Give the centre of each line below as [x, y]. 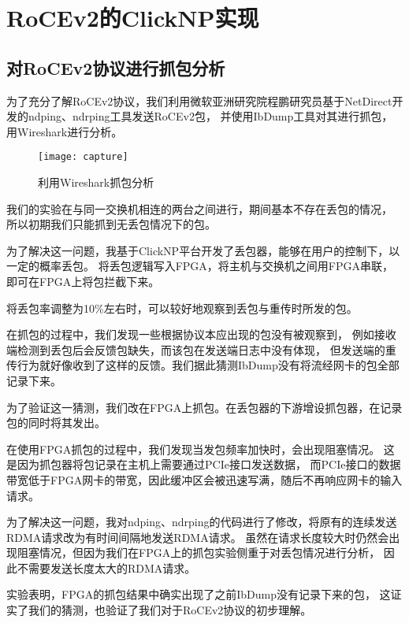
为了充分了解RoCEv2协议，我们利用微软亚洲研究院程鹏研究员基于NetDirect [199, 100]
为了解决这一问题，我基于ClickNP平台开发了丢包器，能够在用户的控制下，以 [203, 250]
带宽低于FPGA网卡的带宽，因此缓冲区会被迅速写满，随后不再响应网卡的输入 [204, 479]
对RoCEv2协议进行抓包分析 [116, 67]
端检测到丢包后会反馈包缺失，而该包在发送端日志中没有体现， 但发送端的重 [201, 349]
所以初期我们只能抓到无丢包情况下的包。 [111, 224]
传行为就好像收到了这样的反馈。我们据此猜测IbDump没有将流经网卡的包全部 [203, 365]
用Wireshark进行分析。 [65, 131]
